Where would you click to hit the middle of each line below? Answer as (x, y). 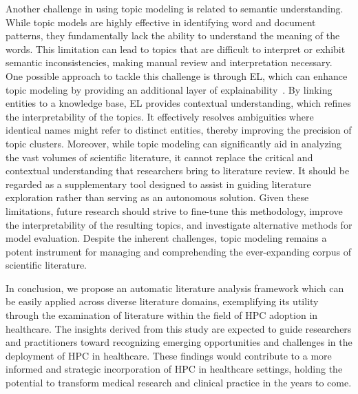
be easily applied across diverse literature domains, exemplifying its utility (162, 301)
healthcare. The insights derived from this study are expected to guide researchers (179, 328)
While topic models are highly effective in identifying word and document (161, 22)
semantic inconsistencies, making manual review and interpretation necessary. (169, 62)
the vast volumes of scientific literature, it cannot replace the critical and (159, 157)
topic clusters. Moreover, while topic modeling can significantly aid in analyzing (174, 143)
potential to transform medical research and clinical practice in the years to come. (179, 383)
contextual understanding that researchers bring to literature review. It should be (178, 170)
